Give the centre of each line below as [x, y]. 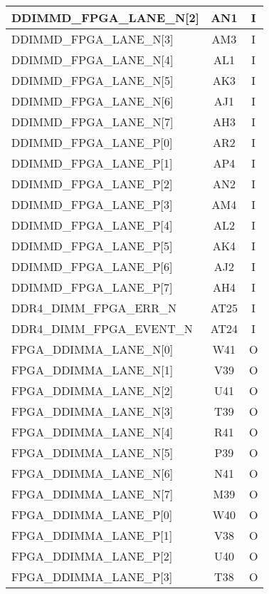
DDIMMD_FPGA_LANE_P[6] [92, 266]
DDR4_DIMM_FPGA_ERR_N [94, 308]
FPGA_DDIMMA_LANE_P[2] [92, 556]
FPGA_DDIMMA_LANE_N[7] [93, 494]
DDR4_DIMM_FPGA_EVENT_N [102, 328]
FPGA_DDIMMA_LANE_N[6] [93, 473]
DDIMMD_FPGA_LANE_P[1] [92, 163]
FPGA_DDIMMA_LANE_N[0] [93, 349]
